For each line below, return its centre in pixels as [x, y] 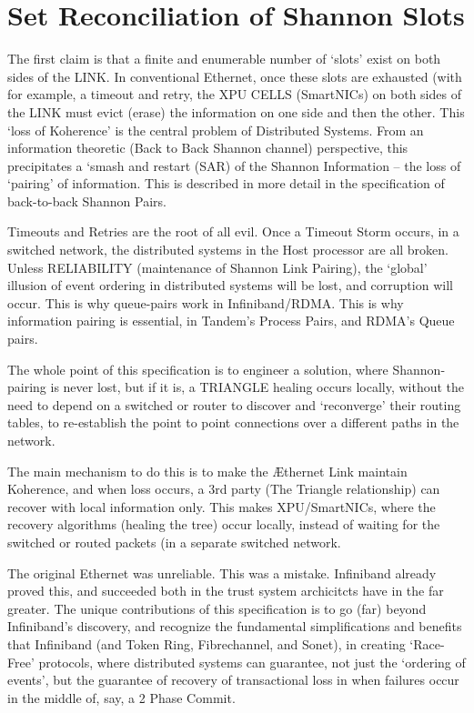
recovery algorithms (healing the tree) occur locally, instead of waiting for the [224, 524]
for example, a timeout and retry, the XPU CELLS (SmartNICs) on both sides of [234, 94]
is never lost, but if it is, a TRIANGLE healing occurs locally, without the [257, 387]
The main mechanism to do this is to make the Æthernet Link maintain [207, 471]
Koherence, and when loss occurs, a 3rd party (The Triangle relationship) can [224, 489]
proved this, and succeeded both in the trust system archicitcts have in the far [226, 591]
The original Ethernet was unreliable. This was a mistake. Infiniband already [222, 572]
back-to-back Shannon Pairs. [87, 201]
